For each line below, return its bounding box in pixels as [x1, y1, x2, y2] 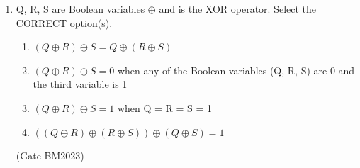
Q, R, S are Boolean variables [16, 1, 145, 16]
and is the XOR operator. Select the [159, 1, 317, 16]
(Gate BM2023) [16, 148, 84, 163]
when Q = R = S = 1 [117, 100, 213, 115]
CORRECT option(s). [16, 15, 113, 30]
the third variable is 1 [33, 77, 128, 91]
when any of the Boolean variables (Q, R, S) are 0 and [117, 62, 355, 77]
